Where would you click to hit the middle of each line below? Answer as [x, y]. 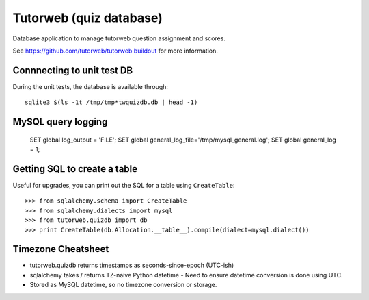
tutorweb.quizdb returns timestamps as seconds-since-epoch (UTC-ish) [132, 265]
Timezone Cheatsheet [61, 249]
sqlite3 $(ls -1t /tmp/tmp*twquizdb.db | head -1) [111, 102]
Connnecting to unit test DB [73, 70]
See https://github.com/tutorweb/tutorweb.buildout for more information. [115, 51]
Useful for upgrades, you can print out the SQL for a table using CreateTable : [124, 185]
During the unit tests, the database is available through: [91, 86]
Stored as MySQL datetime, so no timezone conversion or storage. [123, 285]
